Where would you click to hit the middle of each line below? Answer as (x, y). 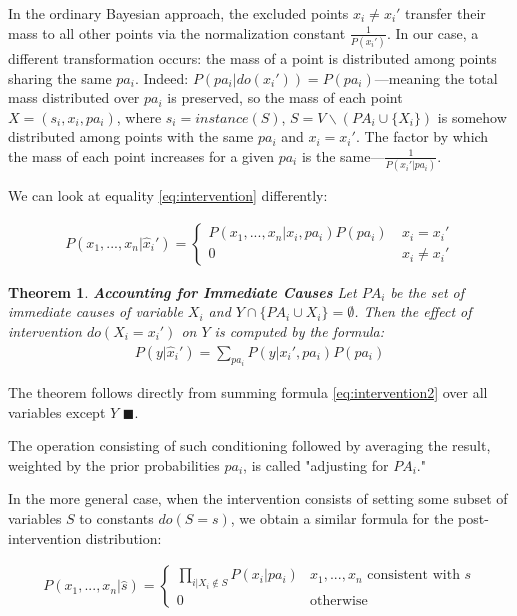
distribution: (123, 537)
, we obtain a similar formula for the (342, 518)
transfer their (445, 13)
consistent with (413, 575)
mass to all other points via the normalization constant (177, 32)
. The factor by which (422, 136)
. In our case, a (432, 32)
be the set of (427, 291)
